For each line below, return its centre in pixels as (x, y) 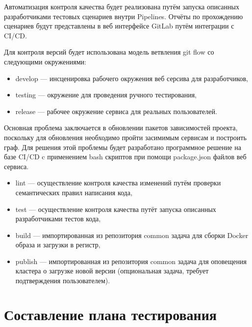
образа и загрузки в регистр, (58, 245)
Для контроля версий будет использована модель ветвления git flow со (109, 52)
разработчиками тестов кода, (58, 219)
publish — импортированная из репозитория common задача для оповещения (131, 261)
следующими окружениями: (45, 61)
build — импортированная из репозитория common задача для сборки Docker (132, 235)
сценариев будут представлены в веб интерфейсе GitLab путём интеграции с (119, 26)
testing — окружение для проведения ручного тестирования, (106, 95)
